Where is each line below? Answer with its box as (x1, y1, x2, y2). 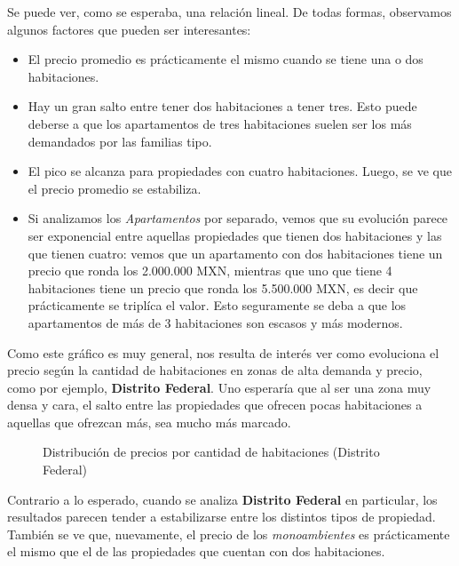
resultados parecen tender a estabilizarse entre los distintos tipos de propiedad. (7, 507, 436, 526)
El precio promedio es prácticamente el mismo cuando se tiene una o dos (28, 50, 423, 68)
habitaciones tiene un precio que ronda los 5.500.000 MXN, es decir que (28, 278, 418, 297)
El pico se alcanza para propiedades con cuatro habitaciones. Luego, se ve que (28, 162, 452, 180)
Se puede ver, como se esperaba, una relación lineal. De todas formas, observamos (7, 3, 452, 20)
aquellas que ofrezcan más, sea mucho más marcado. (7, 412, 291, 431)
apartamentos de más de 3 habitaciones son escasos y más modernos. (28, 313, 403, 331)
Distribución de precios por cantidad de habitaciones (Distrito (43, 442, 380, 461)
